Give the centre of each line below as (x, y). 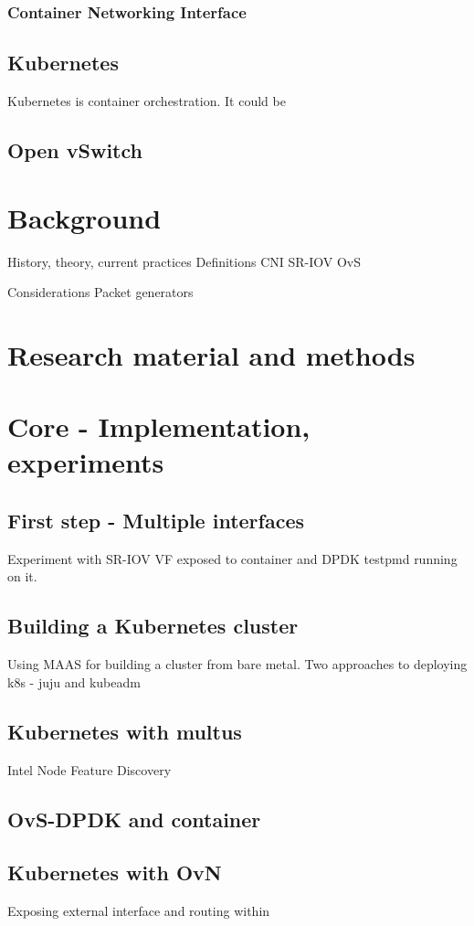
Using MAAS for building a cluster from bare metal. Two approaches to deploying (237, 664)
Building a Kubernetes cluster (153, 626)
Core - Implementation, (159, 426)
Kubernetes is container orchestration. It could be (147, 101)
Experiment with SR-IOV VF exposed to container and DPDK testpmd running (232, 558)
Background (84, 217)
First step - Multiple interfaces (156, 521)
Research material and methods (211, 354)
